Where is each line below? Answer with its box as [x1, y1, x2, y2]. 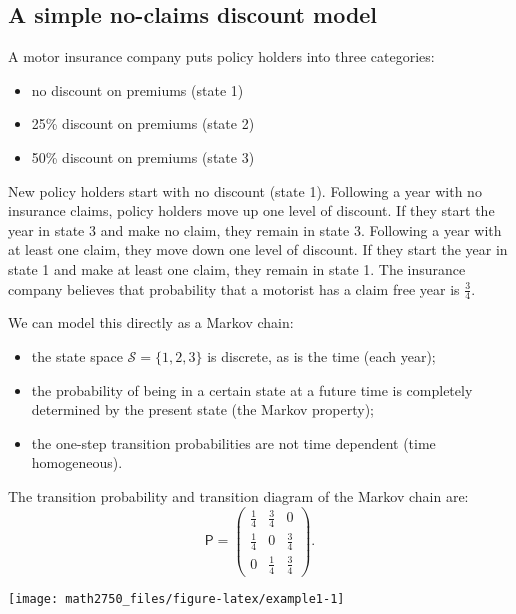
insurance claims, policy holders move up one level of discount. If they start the [8, 200, 495, 221]
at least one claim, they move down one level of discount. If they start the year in [8, 239, 508, 260]
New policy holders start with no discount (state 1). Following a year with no [8, 180, 482, 201]
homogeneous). [31, 452, 123, 473]
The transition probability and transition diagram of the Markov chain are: [8, 485, 469, 506]
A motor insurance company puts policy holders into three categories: [8, 46, 435, 67]
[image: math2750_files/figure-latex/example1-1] [8, 591, 345, 606]
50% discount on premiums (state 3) [31, 146, 255, 167]
